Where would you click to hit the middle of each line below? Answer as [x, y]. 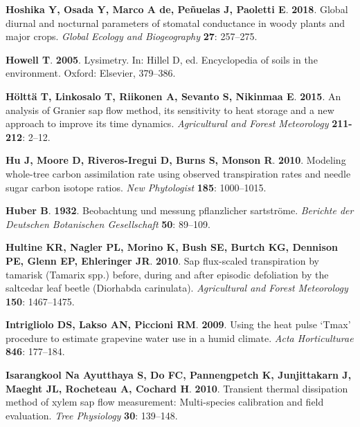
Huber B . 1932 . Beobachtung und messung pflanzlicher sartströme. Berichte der [180, 210]
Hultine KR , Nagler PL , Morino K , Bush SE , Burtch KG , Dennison [172, 247]
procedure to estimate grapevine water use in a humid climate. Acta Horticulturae [180, 338]
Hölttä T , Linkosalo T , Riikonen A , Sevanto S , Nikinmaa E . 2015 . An [173, 96]
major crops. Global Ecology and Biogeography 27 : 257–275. [132, 36]
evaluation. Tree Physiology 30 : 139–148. [92, 415]
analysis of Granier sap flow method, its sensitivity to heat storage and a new [170, 110]
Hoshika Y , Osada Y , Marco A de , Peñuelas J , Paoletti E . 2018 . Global [177, 9]
